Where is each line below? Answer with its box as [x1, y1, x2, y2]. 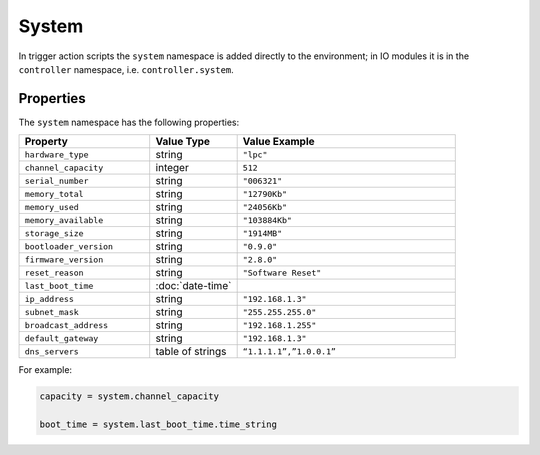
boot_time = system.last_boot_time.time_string [39, 419, 277, 430]
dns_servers [24, 346, 79, 357]
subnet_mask [24, 306, 79, 317]
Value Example [242, 135, 315, 149]
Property [24, 135, 69, 149]
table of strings [155, 345, 227, 359]
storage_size [24, 228, 84, 239]
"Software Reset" [242, 267, 322, 278]
